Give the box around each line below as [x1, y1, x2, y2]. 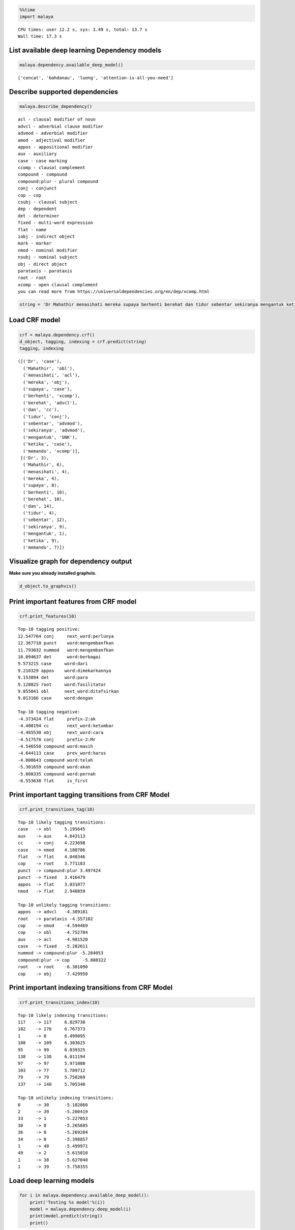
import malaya [19, 14, 54, 19]
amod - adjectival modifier [18, 137, 86, 143]
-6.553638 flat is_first [18, 778, 88, 784]
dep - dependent [18, 206, 57, 212]
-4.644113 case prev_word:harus [18, 750, 106, 756]
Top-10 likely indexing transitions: [18, 1013, 109, 1018]
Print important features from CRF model [9, 598, 137, 606]
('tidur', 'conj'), [23, 414, 70, 419]
